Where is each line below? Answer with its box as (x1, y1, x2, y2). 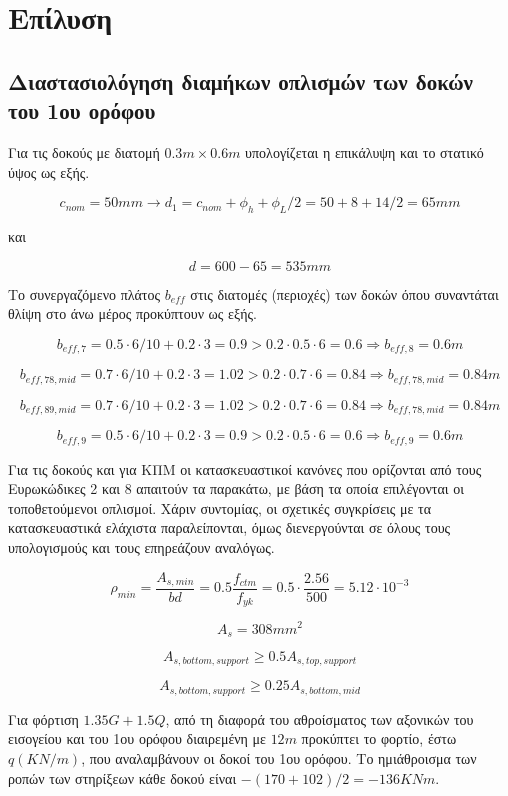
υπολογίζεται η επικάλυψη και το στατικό (245, 141, 484, 162)
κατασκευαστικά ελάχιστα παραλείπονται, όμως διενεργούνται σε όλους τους (8, 517, 451, 538)
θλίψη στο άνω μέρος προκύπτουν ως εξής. (8, 303, 257, 324)
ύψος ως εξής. (8, 161, 90, 182)
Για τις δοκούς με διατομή (8, 141, 160, 162)
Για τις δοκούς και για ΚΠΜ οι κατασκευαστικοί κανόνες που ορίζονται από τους (8, 458, 482, 479)
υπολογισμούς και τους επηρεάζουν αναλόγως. (8, 536, 275, 557)
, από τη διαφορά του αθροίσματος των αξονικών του (165, 708, 474, 729)
